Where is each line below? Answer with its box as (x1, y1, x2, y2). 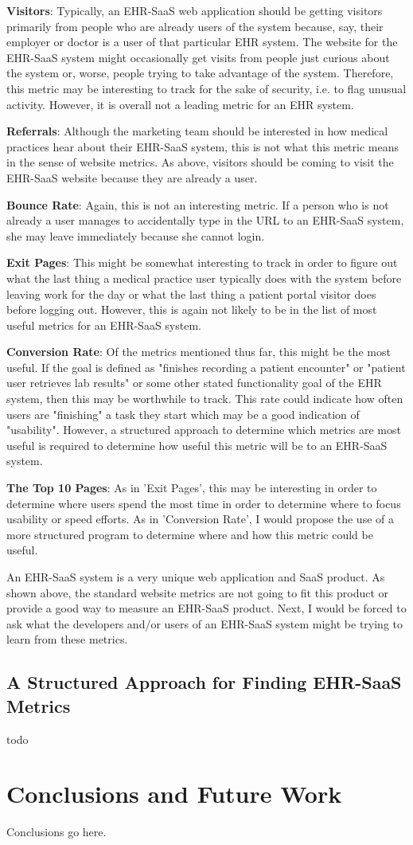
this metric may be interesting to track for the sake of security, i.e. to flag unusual (6, 80, 407, 96)
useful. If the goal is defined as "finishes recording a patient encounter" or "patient (6, 358, 406, 375)
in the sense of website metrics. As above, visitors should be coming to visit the (6, 154, 394, 170)
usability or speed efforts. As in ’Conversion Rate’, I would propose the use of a (6, 511, 394, 527)
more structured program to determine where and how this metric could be (6, 526, 373, 542)
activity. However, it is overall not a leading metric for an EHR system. (6, 96, 354, 112)
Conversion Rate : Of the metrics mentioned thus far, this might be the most (6, 343, 391, 360)
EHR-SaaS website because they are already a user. (6, 169, 258, 186)
